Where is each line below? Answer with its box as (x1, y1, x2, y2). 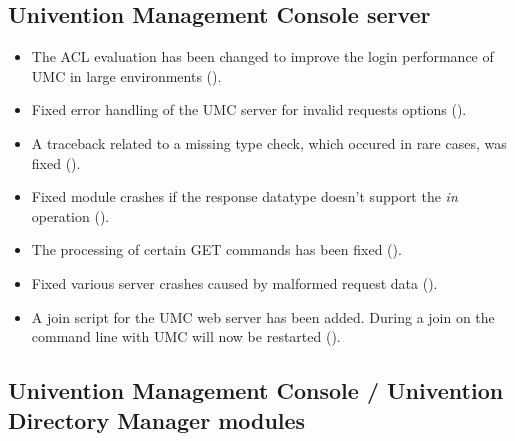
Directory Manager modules (8, 404, 306, 435)
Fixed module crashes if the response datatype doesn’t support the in (31, 186, 458, 207)
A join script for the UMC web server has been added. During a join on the (31, 306, 495, 327)
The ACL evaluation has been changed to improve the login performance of (31, 46, 494, 67)
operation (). (31, 205, 110, 226)
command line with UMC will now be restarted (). (31, 326, 341, 347)
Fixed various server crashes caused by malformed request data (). (31, 272, 438, 293)
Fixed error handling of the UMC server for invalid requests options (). (31, 99, 467, 120)
